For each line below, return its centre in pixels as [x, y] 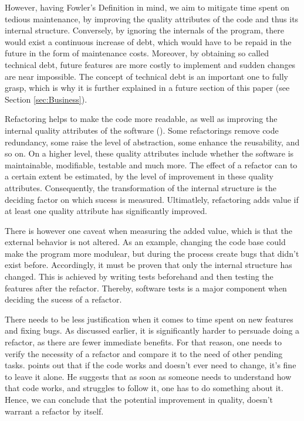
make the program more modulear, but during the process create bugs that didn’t [152, 253]
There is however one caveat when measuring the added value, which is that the [148, 230]
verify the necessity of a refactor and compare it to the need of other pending [144, 353]
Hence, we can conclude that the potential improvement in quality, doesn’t [139, 399]
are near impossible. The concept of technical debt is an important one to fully [146, 76]
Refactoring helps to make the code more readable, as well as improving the [141, 119]
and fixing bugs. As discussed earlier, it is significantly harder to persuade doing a [152, 330]
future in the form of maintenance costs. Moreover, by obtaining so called [137, 53]
